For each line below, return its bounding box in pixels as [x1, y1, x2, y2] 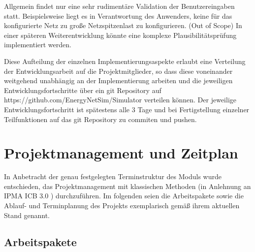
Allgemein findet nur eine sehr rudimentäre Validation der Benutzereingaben [4, 1, 235, 11]
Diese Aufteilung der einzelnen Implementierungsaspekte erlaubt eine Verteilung [4, 56, 246, 66]
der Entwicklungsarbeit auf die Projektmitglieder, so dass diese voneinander [4, 65, 233, 76]
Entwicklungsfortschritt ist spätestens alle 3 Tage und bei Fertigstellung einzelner [4, 104, 250, 114]
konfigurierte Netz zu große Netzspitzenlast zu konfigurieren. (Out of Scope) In [4, 20, 242, 31]
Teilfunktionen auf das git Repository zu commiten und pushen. [4, 114, 197, 124]
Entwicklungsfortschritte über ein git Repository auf [4, 85, 161, 95]
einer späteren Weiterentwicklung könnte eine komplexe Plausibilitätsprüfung [4, 30, 237, 40]
